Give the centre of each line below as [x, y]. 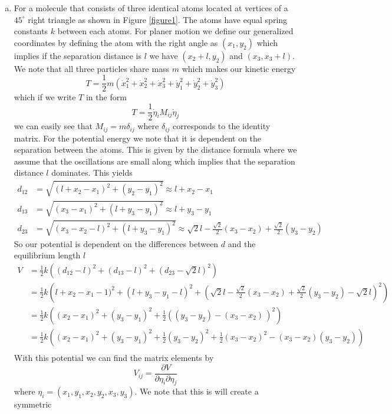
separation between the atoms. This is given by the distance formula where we [155, 149]
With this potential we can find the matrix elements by [114, 357]
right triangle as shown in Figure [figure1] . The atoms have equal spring [158, 19]
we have [164, 55]
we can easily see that [53, 126]
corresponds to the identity [222, 126]
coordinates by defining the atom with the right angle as [116, 42]
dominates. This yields [92, 172]
